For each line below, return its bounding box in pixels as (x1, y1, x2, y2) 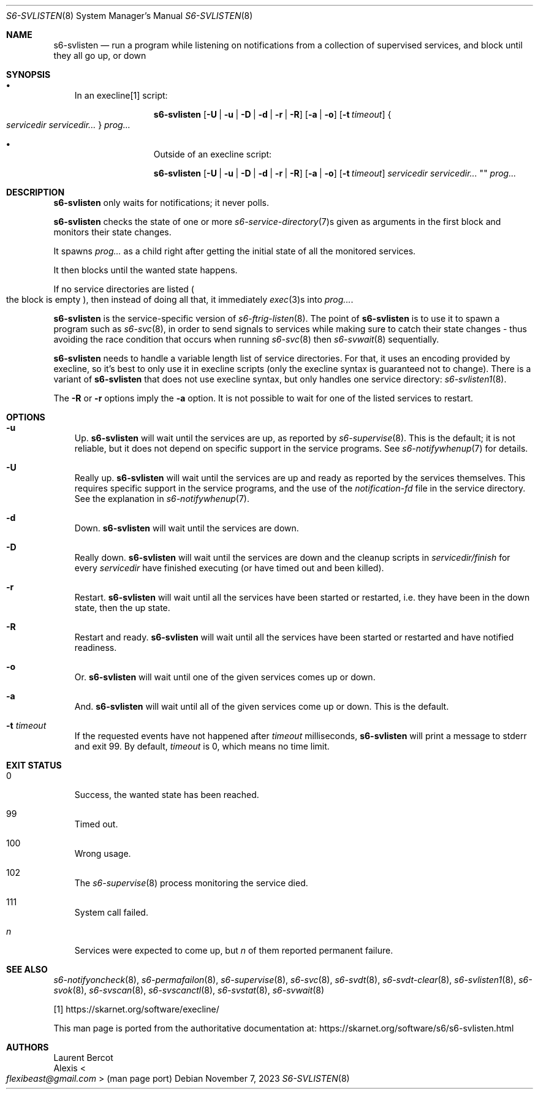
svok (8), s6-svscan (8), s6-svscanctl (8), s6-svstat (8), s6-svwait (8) (53, 985, 325, 995)
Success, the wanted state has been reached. (74, 789, 259, 800)
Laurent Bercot (53, 1052, 113, 1063)
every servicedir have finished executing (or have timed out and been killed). (74, 563, 384, 573)
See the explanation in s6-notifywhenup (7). (74, 493, 249, 504)
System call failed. (74, 907, 148, 917)
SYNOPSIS (6, 69, 51, 80)
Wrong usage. (74, 848, 131, 859)
